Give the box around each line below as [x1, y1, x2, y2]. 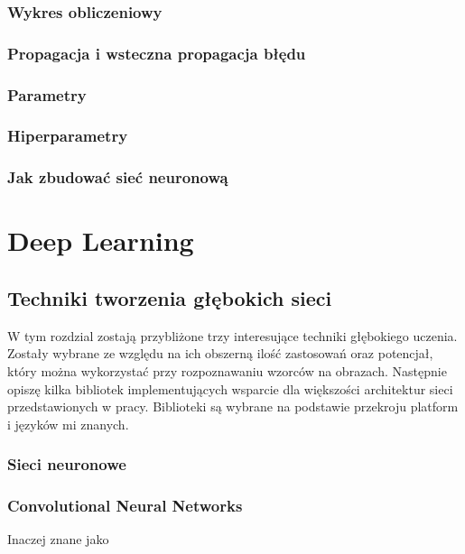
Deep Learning [7, 222, 194, 259]
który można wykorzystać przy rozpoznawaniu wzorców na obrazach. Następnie [7, 361, 447, 380]
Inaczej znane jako [7, 530, 109, 549]
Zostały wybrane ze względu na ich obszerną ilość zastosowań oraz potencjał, [7, 344, 433, 363]
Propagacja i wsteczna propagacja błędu [7, 42, 306, 64]
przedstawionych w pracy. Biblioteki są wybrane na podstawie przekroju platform [7, 397, 459, 416]
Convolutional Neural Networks [7, 494, 243, 517]
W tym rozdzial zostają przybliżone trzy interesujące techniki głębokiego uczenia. [7, 326, 458, 345]
